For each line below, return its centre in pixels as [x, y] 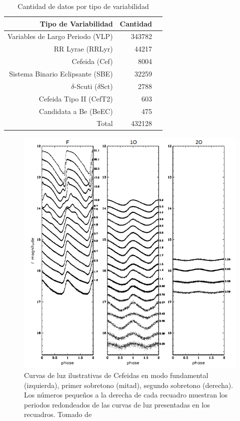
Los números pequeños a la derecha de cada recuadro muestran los [126, 395]
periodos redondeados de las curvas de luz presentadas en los [117, 404]
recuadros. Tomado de [58, 414]
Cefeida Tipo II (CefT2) [76, 98]
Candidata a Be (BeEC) [76, 111]
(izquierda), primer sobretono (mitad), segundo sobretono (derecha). [129, 385]
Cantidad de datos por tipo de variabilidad [83, 6]
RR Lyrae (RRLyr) [83, 49]
